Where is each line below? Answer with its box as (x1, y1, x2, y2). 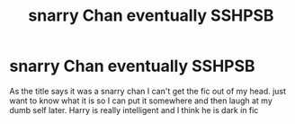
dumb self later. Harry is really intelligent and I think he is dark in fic (9, 104, 259, 115)
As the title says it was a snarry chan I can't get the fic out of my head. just (9, 85, 286, 96)
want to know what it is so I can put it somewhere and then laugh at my (9, 95, 273, 106)
